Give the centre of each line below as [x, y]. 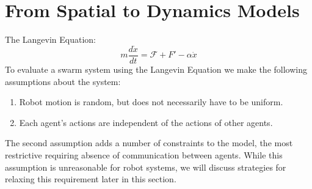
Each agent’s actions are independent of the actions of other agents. [146, 122]
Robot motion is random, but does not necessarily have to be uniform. [151, 102]
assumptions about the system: [63, 81]
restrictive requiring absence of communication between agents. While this [144, 154]
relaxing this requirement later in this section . [91, 179]
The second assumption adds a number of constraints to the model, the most [149, 143]
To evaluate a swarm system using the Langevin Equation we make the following [156, 69]
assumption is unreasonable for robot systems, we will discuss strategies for [146, 167]
